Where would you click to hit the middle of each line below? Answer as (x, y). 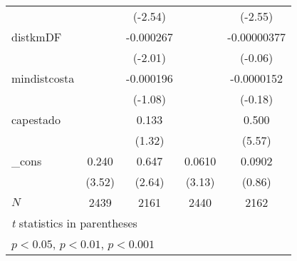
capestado (36, 119)
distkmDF (37, 37)
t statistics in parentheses (74, 223)
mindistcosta (43, 78)
